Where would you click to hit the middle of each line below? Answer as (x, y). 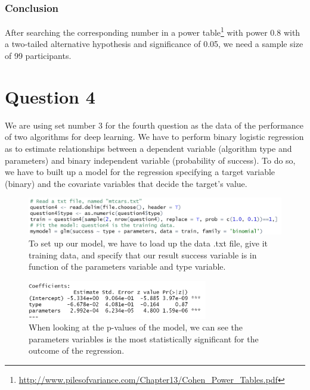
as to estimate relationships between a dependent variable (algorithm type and (148, 148)
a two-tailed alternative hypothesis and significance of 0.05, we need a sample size (154, 44)
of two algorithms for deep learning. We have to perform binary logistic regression (154, 137)
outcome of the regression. (77, 350)
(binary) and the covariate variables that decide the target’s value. (126, 183)
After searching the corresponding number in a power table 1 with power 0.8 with (153, 31)
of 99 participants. (38, 56)
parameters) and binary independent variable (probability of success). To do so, (150, 160)
